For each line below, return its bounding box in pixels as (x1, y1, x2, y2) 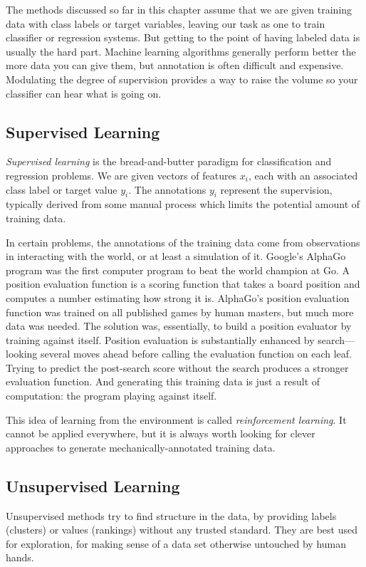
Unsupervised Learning (6, 474, 180, 496)
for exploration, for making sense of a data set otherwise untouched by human (6, 536, 347, 551)
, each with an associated (249, 167, 358, 182)
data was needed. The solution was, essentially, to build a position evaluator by (6, 318, 352, 333)
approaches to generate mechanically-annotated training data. (6, 439, 276, 454)
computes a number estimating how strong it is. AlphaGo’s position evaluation (6, 290, 350, 305)
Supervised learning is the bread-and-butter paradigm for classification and (6, 154, 332, 169)
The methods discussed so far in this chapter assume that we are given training (6, 2, 352, 16)
